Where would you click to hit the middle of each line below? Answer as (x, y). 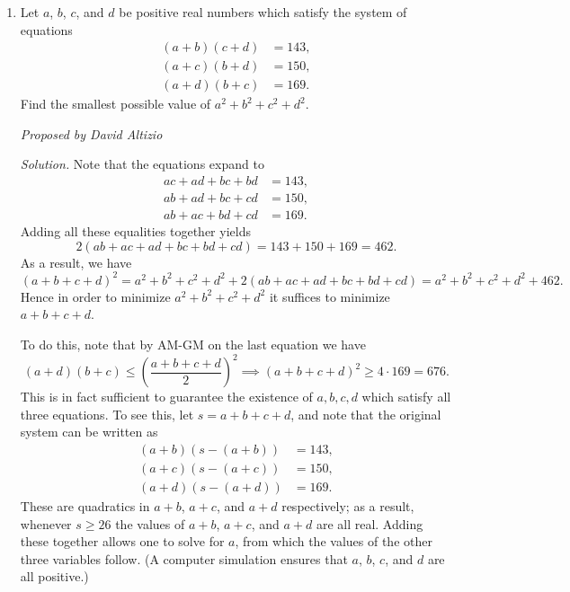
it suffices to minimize (330, 296)
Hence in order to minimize (95, 296)
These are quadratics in (85, 506)
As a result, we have (76, 262)
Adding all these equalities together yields (135, 231)
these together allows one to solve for (122, 541)
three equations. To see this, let (107, 414)
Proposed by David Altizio (91, 133)
